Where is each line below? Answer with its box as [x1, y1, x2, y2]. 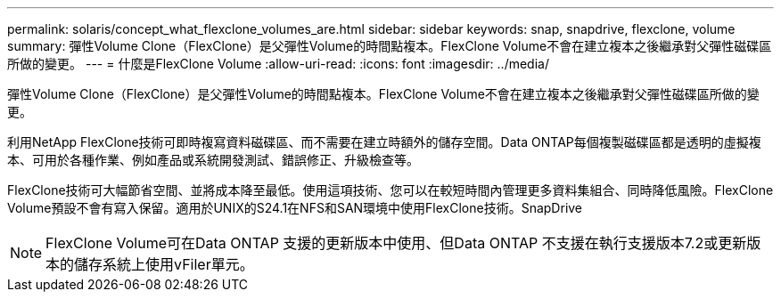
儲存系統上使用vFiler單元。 [74, 255, 254, 273]
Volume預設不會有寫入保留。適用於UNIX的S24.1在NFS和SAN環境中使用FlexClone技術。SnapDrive [7, 200, 583, 215]
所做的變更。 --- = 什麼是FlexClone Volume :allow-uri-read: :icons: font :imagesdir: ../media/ [7, 56, 549, 71]
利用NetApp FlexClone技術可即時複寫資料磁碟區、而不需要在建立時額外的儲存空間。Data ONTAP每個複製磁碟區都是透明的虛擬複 [7, 134, 761, 149]
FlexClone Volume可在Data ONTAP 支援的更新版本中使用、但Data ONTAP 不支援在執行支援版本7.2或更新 [45, 234, 747, 252]
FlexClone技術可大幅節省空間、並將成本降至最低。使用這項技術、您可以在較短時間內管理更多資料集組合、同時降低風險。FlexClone [7, 182, 774, 198]
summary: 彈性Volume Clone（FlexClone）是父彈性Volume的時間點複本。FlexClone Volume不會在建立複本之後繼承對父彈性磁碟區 [7, 38, 772, 53]
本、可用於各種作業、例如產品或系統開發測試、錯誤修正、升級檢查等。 [7, 152, 419, 167]
